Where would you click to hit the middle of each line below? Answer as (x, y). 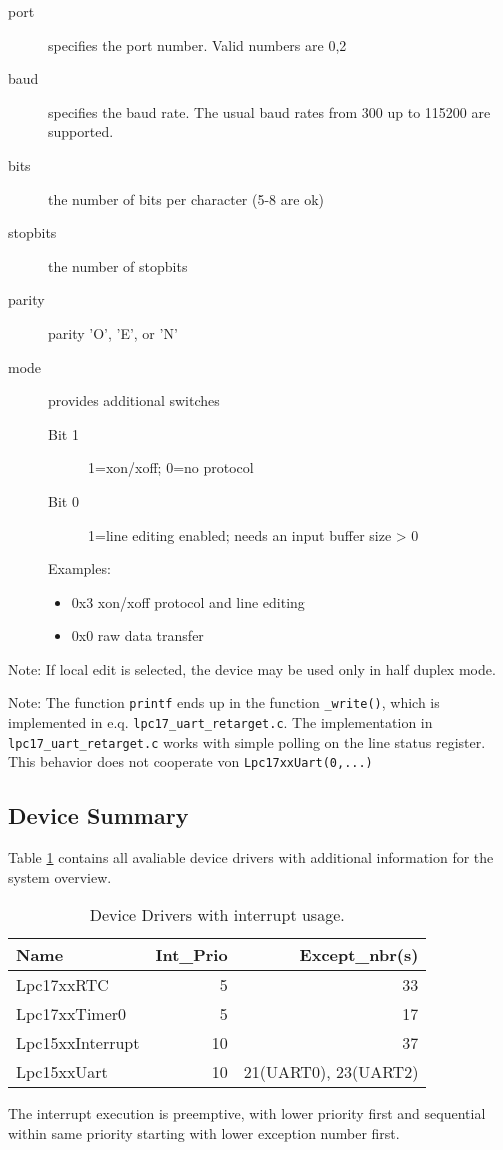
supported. (81, 131)
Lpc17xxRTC (62, 985)
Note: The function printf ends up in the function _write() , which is (224, 702)
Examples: (79, 568)
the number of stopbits (118, 265)
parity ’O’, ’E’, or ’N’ (113, 332)
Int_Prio (191, 955)
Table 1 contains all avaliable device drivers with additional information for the (251, 857)
